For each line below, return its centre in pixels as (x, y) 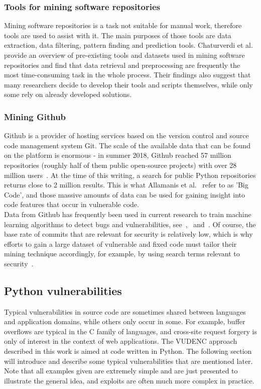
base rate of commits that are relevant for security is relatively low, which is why (128, 234)
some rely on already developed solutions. (68, 94)
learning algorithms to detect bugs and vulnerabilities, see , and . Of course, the (130, 224)
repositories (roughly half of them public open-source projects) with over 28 (120, 165)
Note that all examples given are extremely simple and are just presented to (121, 371)
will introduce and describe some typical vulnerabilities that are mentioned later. (128, 361)
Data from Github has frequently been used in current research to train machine (128, 214)
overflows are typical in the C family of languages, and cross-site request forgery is (130, 331)
